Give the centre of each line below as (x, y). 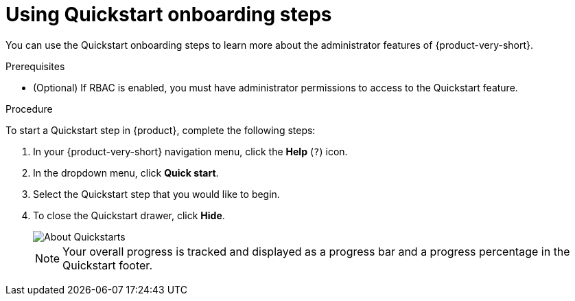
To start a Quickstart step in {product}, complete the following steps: (161, 130)
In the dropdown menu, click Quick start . (126, 172)
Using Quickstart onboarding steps (169, 14)
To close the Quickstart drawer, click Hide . (129, 215)
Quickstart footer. (107, 265)
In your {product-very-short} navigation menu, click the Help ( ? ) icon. (190, 151)
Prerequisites (35, 66)
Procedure (29, 109)
